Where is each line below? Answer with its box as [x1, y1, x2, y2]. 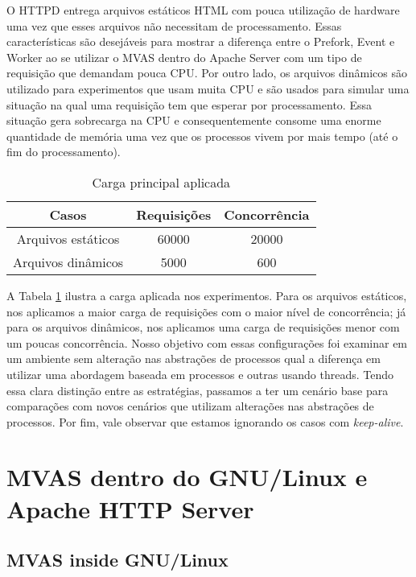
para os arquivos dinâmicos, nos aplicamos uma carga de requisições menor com [6, 319, 400, 336]
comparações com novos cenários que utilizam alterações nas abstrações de [6, 398, 374, 414]
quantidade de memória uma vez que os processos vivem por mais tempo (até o [6, 127, 398, 144]
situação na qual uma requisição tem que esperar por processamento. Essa [6, 96, 372, 113]
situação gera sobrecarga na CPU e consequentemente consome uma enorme [6, 112, 381, 129]
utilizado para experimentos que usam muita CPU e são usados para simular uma [6, 80, 410, 97]
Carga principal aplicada [92, 172, 231, 192]
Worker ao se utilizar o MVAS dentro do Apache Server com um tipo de [6, 48, 362, 65]
